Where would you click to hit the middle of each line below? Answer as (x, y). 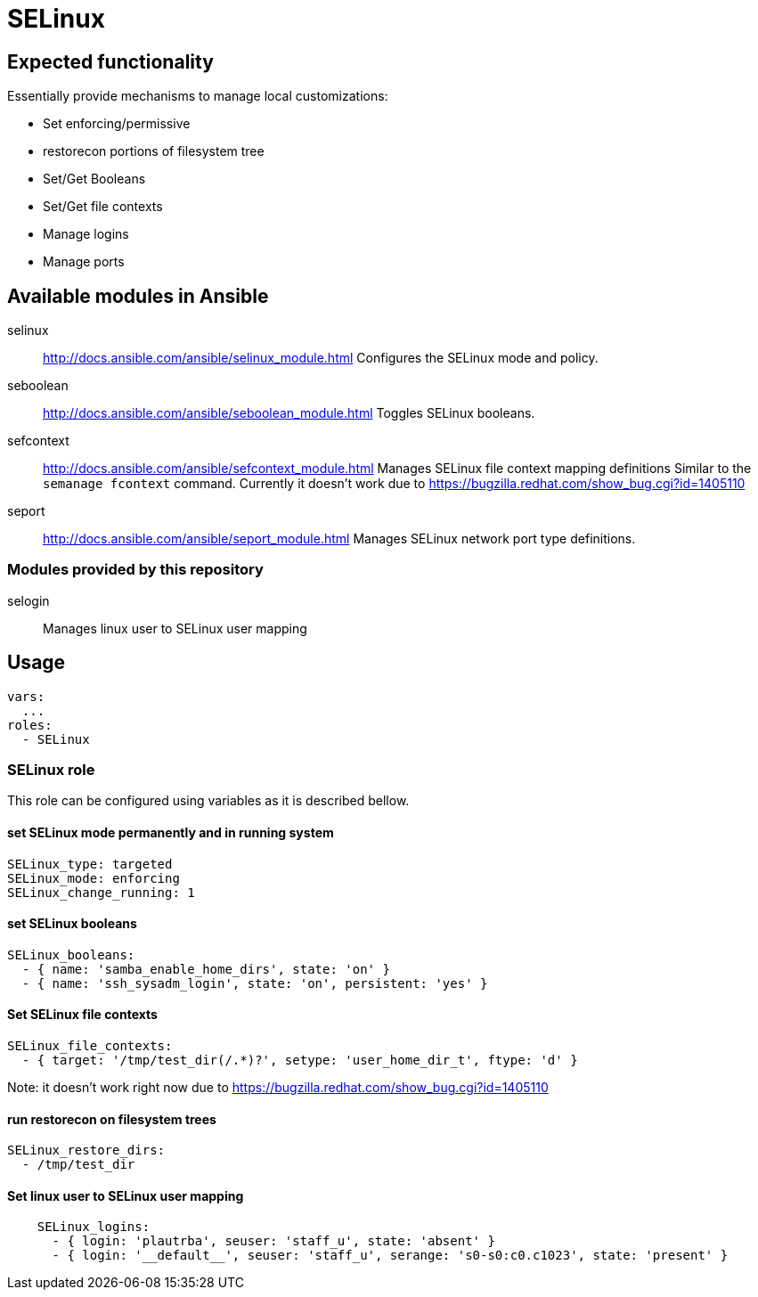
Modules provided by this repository (135, 570)
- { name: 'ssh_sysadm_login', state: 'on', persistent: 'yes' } (255, 983)
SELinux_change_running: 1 (101, 892)
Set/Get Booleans (94, 179)
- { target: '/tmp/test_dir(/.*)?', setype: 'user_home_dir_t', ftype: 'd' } (300, 1060)
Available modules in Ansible (138, 296)
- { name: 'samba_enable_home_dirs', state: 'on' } (206, 969)
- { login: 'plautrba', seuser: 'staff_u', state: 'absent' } (273, 1241)
